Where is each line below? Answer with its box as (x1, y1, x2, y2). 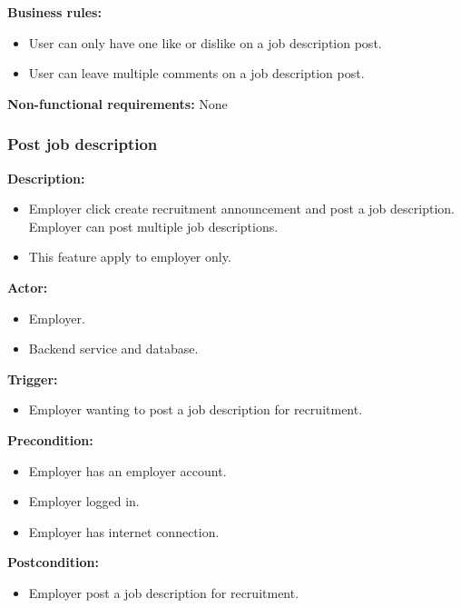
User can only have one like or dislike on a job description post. (28, 33, 382, 52)
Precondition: (7, 430, 93, 449)
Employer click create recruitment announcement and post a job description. (28, 199, 455, 218)
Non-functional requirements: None (7, 94, 228, 113)
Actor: (7, 277, 48, 296)
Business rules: (7, 3, 102, 21)
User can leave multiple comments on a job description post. (28, 64, 365, 83)
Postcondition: (7, 553, 99, 572)
